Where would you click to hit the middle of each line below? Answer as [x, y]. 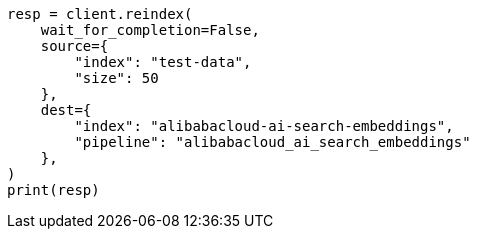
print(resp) [53, 190]
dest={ [66, 110]
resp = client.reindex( [100, 14]
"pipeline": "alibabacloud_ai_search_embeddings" [272, 142]
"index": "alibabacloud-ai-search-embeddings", [264, 126]
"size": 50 [116, 78]
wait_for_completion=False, [150, 30]
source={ [74, 46]
